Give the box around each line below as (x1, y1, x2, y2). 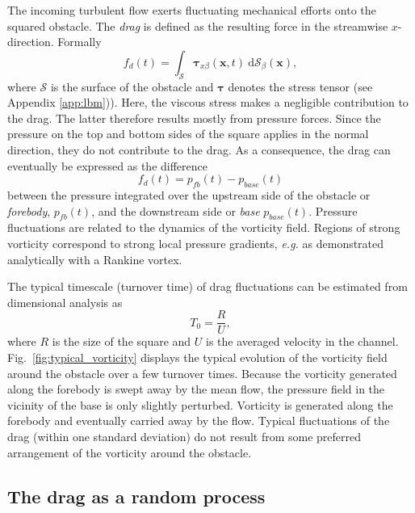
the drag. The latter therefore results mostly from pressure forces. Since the (7, 109, 381, 126)
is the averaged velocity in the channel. (206, 333, 399, 350)
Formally (57, 33, 102, 50)
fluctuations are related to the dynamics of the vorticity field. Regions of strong (7, 219, 400, 236)
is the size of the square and (52, 333, 191, 350)
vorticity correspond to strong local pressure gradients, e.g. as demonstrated (7, 234, 384, 251)
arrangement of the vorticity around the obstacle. (7, 444, 252, 460)
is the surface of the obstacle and (50, 78, 214, 95)
